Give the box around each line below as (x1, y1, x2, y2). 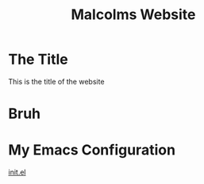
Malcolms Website (71, 6, 196, 24)
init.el (8, 167, 26, 177)
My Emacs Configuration (8, 141, 176, 159)
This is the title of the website (8, 76, 105, 86)
